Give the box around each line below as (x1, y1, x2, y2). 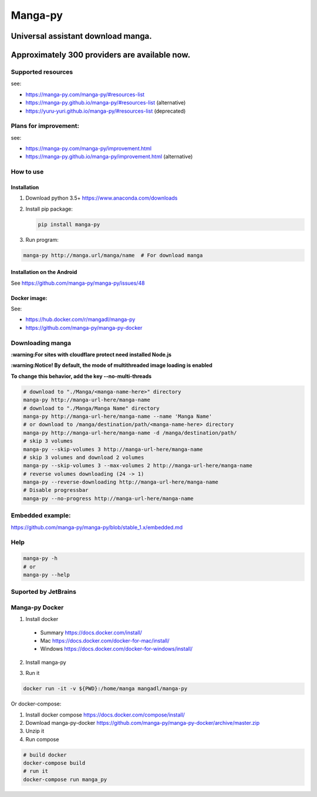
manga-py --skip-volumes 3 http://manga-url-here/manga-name (23, 446, 203, 452)
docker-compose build (23, 760, 86, 766)
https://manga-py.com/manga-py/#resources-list (25, 91, 145, 98)
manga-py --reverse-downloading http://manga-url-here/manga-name (23, 479, 218, 485)
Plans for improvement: (11, 122, 79, 130)
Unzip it (25, 728, 45, 735)
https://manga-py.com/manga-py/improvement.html (25, 145, 152, 152)
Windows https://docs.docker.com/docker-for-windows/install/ (40, 646, 193, 653)
